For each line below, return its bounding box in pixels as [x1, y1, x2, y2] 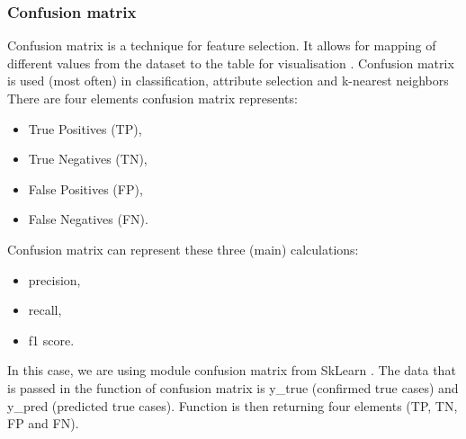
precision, [28, 270, 81, 289]
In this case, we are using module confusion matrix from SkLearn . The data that [7, 361, 456, 380]
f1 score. [28, 330, 75, 349]
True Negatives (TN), [28, 149, 148, 168]
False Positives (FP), [28, 179, 143, 198]
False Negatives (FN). [28, 210, 148, 228]
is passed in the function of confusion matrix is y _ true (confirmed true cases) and [7, 378, 459, 397]
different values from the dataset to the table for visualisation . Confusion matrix [7, 53, 454, 72]
